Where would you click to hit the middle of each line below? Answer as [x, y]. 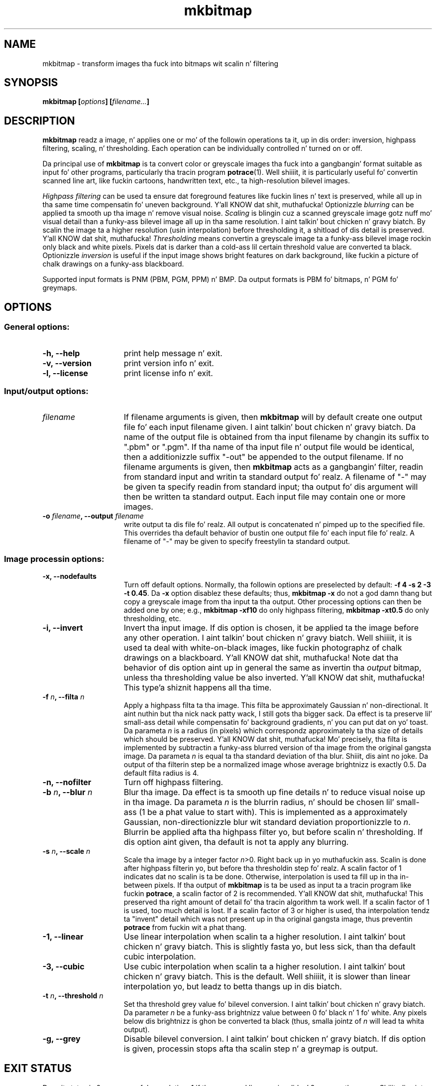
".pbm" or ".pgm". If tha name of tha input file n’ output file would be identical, [269, 447]
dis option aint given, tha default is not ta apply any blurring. [236, 842]
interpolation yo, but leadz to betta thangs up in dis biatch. [233, 986]
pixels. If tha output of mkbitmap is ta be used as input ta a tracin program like [283, 885]
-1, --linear [63, 937]
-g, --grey [61, 1039]
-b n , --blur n [67, 792]
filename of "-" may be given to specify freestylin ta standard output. [237, 542]
